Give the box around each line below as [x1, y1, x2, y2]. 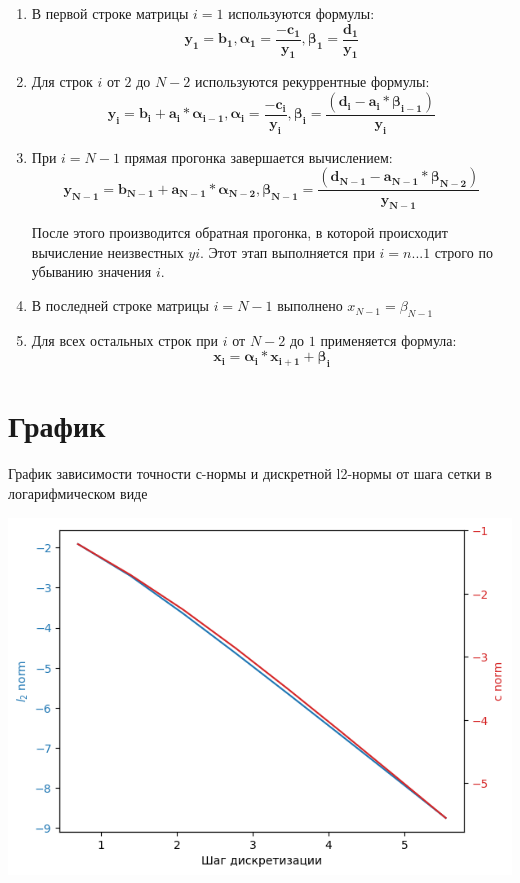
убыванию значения [31, 261, 152, 282]
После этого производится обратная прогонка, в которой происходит [31, 222, 448, 243]
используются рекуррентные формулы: [195, 71, 430, 92]
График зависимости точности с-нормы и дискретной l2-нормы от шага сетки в [8, 463, 492, 484]
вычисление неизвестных [31, 241, 184, 262]
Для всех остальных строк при [31, 329, 219, 350]
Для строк [31, 71, 93, 92]
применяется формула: [320, 329, 457, 350]
